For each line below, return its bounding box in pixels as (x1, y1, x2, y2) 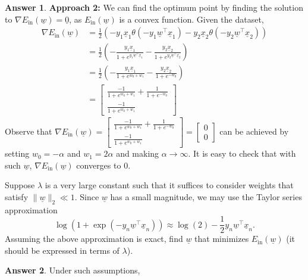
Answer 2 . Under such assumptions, (5, 264, 140, 276)
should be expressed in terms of (5, 244, 120, 256)
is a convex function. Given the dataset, (119, 13, 264, 25)
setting (5, 147, 30, 160)
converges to (76, 158, 121, 171)
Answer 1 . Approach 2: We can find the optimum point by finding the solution (5, 1, 303, 13)
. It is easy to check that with (188, 147, 296, 160)
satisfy (5, 190, 29, 203)
